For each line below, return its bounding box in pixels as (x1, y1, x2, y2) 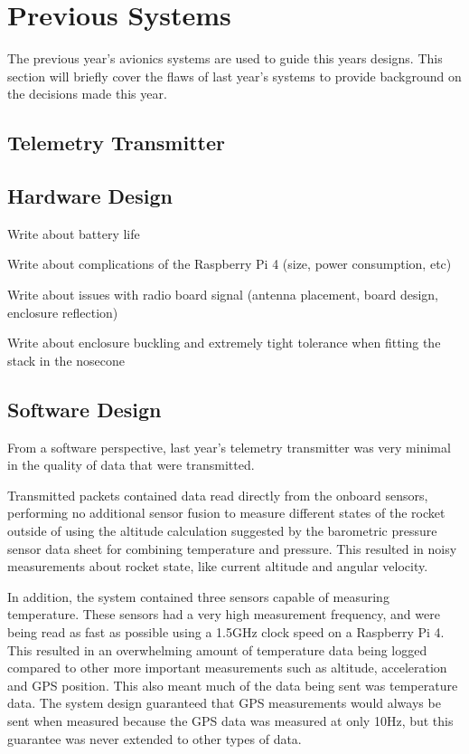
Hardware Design (7, 182, 173, 210)
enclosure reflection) (7, 302, 118, 321)
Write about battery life (7, 224, 140, 243)
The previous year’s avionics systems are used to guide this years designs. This (7, 49, 443, 68)
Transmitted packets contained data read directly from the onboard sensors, (7, 485, 428, 504)
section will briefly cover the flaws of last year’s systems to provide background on (7, 66, 462, 85)
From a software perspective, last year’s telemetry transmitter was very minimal (7, 437, 451, 456)
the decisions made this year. (7, 84, 167, 103)
